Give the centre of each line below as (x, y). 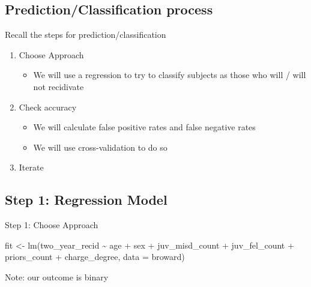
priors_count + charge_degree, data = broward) (95, 257)
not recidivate (59, 86)
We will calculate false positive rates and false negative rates (144, 127)
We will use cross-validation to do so (100, 147)
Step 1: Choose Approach (52, 225)
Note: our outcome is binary (57, 276)
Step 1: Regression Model (86, 200)
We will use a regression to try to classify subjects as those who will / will (170, 75)
